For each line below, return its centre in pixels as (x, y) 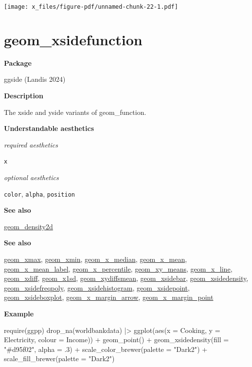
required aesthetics (31, 144)
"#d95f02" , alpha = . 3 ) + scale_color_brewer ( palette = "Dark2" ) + (106, 349)
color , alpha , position (39, 193)
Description (24, 95)
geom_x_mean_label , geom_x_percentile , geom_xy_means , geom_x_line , (118, 268)
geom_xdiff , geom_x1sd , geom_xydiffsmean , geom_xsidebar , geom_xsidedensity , (126, 278)
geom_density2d (28, 226)
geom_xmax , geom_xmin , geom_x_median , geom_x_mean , (96, 259)
